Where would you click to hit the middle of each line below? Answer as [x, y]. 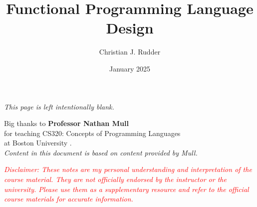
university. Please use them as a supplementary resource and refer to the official [127, 189]
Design [130, 28]
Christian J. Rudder [130, 52]
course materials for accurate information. [69, 199]
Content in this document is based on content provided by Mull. [101, 152]
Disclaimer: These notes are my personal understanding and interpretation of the [128, 169]
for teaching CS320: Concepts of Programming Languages [92, 133]
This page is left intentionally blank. [59, 106]
